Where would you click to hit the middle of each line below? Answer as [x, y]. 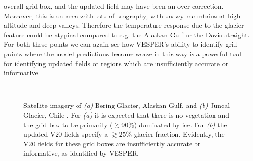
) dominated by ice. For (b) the [180, 124]
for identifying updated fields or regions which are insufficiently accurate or [116, 63]
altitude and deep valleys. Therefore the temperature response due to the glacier [124, 25]
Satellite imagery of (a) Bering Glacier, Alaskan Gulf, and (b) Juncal [127, 105]
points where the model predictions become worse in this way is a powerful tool [123, 53]
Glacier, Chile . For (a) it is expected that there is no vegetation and [126, 115]
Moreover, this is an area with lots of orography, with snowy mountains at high [122, 15]
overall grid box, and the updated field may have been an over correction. [114, 6]
